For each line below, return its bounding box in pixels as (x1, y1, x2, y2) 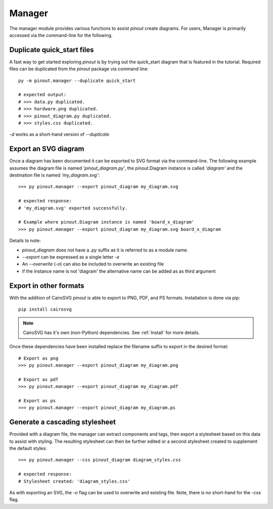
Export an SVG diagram (9, 145, 84, 153)
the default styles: (9, 445, 48, 451)
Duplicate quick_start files (9, 46, 94, 54)
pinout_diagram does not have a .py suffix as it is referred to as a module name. (22, 247, 189, 253)
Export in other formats (9, 281, 84, 290)
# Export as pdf (18, 376, 59, 382)
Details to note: (9, 238, 41, 244)
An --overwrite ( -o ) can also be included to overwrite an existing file (22, 261, 164, 267)
